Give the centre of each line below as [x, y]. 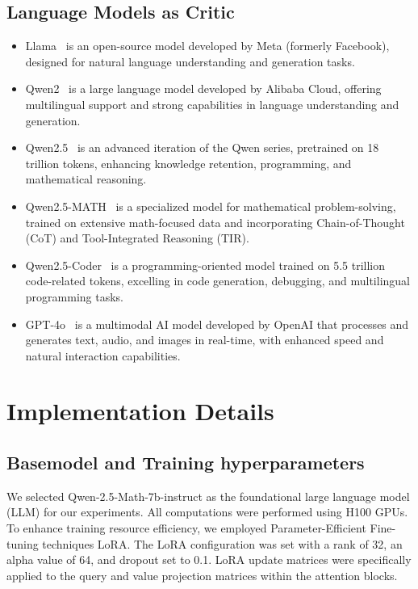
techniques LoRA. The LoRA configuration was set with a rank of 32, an [222, 543]
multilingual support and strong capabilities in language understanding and [212, 104]
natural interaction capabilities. [103, 355]
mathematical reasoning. [86, 179]
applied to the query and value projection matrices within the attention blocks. [202, 575]
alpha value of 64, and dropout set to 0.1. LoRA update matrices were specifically [209, 560]
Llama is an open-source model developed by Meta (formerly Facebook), [207, 46]
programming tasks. [74, 296]
